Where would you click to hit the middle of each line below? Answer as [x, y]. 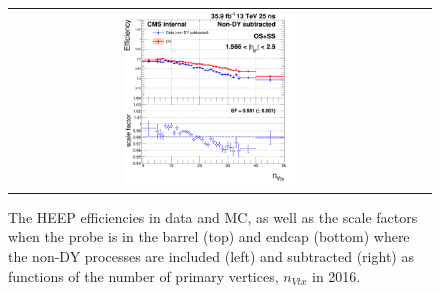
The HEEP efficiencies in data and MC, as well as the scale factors [213, 216]
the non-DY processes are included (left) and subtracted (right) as [211, 255]
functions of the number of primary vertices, [143, 275]
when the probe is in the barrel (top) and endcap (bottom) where [209, 236]
